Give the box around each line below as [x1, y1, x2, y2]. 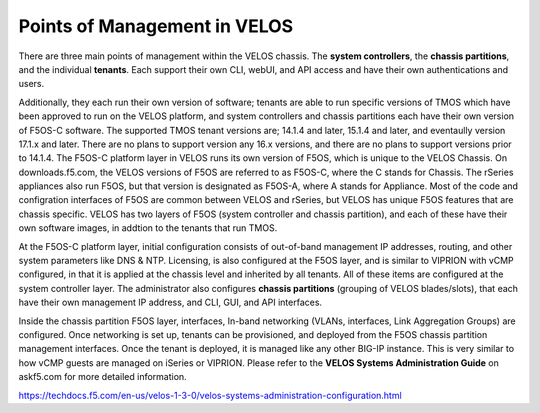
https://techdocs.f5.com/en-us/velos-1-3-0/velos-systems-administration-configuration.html [18, 389, 402, 401]
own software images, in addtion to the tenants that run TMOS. [18, 222, 278, 234]
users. [18, 78, 45, 90]
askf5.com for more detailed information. [18, 371, 187, 383]
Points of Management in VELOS [18, 15, 294, 37]
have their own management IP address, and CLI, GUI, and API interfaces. [18, 296, 323, 309]
